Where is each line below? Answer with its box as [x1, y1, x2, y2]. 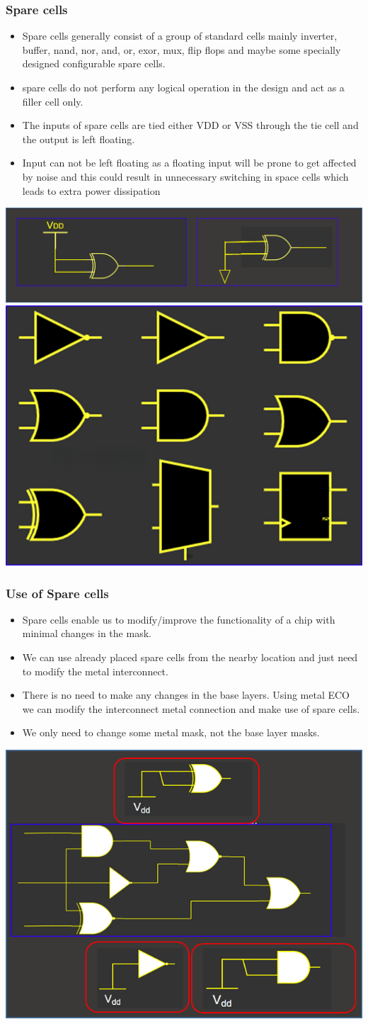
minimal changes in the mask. [22, 626, 151, 641]
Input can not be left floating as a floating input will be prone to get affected [22, 155, 357, 170]
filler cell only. [22, 94, 84, 108]
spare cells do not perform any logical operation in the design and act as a [22, 80, 345, 94]
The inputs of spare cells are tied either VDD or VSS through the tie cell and [22, 118, 359, 133]
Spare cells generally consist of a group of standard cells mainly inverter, [22, 28, 338, 43]
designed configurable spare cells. [22, 56, 166, 71]
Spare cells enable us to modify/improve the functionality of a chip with [22, 612, 335, 626]
